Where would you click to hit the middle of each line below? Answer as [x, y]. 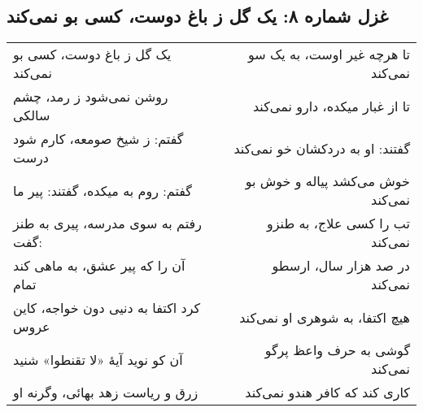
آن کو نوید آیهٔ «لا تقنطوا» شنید [98, 359]
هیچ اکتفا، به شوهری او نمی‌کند [325, 317]
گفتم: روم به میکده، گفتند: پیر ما [102, 190]
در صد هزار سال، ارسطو [341, 266]
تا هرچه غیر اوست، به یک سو [329, 54]
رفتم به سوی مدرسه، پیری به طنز [107, 223]
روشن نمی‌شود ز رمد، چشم [91, 97]
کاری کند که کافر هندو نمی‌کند [327, 392]
